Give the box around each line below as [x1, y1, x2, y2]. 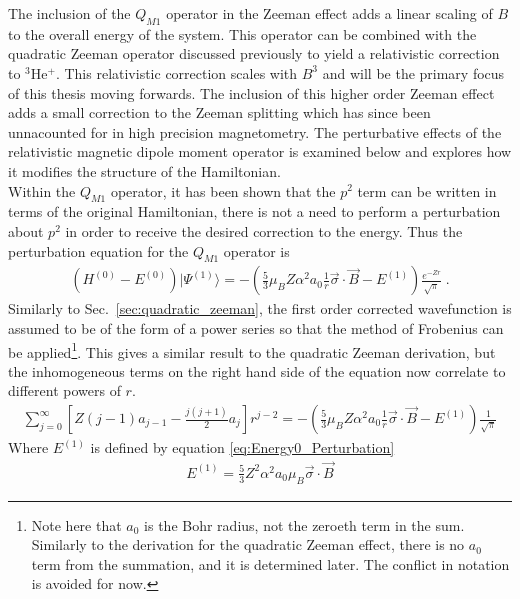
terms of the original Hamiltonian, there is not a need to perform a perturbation [8, 201, 501, 222]
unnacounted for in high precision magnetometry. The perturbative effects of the [8, 121, 502, 142]
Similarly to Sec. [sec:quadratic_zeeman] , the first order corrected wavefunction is [8, 298, 512, 319]
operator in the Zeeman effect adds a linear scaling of [166, 3, 493, 23]
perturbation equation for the [8, 240, 189, 261]
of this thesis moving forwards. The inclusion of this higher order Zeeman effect [8, 82, 495, 103]
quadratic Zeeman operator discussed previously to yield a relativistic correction [8, 43, 500, 64]
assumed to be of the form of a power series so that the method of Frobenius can [8, 317, 504, 338]
